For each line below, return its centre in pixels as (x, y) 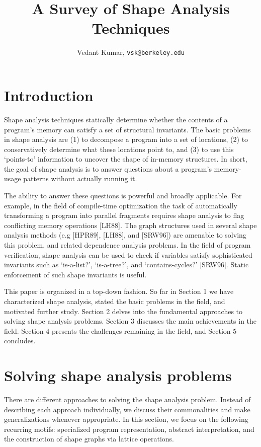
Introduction (49, 95)
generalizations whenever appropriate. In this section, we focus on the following (126, 419)
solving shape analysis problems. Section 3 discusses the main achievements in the (130, 321)
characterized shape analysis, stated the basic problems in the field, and (115, 301)
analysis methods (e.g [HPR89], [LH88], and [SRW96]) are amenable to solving (125, 235)
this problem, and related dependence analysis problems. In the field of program (127, 245)
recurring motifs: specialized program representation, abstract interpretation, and (129, 429)
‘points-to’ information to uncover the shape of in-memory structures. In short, (126, 159)
